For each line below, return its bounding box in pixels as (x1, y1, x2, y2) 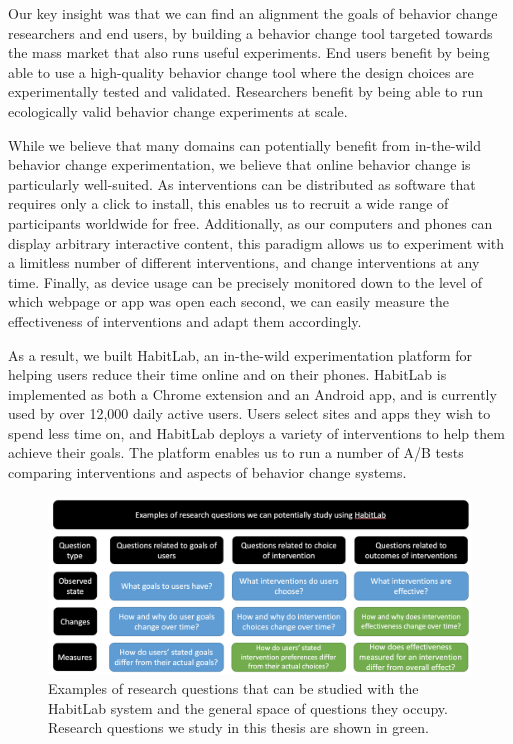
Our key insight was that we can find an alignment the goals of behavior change (8, 3, 498, 23)
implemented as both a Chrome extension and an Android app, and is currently (8, 383, 497, 404)
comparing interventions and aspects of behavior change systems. (8, 462, 407, 483)
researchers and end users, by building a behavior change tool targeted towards (8, 22, 493, 43)
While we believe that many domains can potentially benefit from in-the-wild (8, 134, 482, 155)
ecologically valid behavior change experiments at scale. (8, 100, 348, 121)
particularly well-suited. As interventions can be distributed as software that (8, 173, 476, 194)
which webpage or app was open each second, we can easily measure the (8, 291, 449, 312)
